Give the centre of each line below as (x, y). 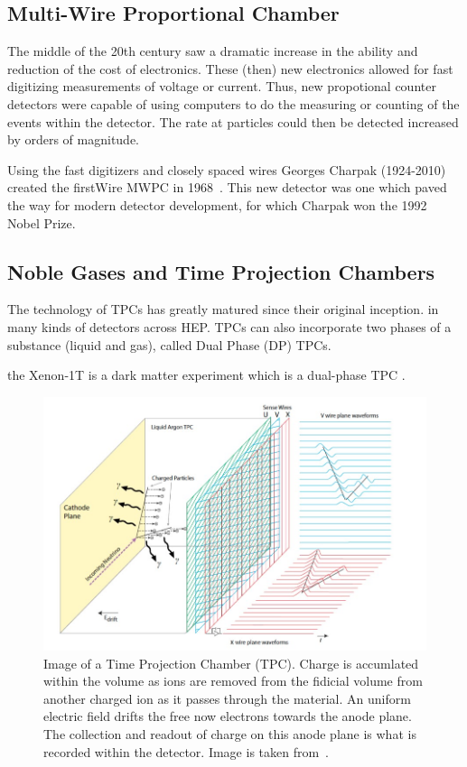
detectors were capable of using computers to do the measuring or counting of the (233, 103)
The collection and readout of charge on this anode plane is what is (230, 734)
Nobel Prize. (42, 222)
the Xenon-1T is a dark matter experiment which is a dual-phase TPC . (206, 375)
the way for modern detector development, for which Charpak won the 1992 (217, 204)
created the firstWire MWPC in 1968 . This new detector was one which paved (227, 187)
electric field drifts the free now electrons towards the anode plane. (228, 716)
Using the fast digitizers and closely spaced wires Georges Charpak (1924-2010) (227, 169)
